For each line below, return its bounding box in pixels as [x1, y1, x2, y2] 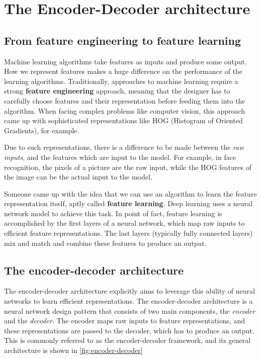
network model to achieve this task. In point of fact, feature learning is [4, 208, 222, 218]
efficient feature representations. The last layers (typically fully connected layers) [4, 228, 253, 238]
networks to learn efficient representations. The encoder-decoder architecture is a [4, 296, 253, 306]
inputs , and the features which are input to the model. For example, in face [4, 151, 236, 162]
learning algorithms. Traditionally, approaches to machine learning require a [4, 75, 238, 86]
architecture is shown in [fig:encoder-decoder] [4, 345, 143, 355]
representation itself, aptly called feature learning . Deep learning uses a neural [4, 198, 252, 209]
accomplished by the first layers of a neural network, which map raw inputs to [4, 218, 245, 228]
